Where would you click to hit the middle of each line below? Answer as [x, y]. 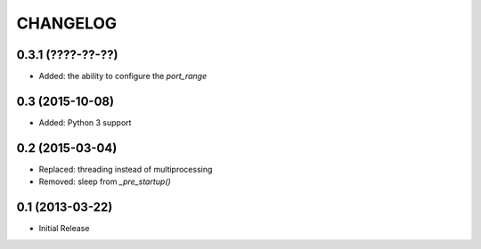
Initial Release [64, 229]
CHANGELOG [67, 23]
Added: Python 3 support [85, 122]
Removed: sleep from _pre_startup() [105, 181]
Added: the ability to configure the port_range [123, 76]
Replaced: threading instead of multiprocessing [126, 169]
